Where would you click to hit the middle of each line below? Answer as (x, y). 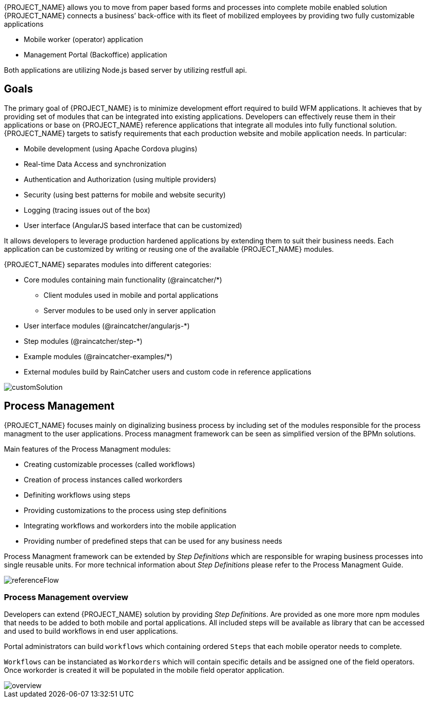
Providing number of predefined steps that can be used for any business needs (153, 541)
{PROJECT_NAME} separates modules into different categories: (108, 264)
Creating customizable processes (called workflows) (110, 464)
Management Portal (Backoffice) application (95, 55)
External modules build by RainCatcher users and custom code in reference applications (168, 372)
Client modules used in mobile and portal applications (131, 295)
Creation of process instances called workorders (103, 479)
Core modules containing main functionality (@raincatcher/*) (123, 280)
